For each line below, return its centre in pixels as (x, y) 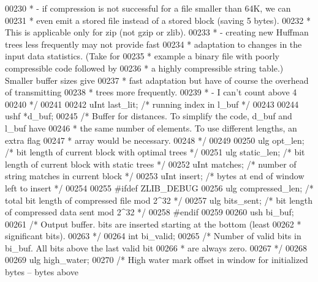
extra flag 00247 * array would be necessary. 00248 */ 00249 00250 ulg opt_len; (155, 140)
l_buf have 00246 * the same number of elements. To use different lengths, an (151, 128)
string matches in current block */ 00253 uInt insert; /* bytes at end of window (155, 176)
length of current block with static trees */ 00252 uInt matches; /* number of (151, 164)
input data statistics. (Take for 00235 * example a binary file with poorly (142, 56)
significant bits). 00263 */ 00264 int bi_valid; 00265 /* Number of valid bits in (153, 236)
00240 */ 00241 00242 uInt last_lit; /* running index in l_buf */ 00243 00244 (152, 104)
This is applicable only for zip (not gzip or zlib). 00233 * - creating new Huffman (157, 32)
